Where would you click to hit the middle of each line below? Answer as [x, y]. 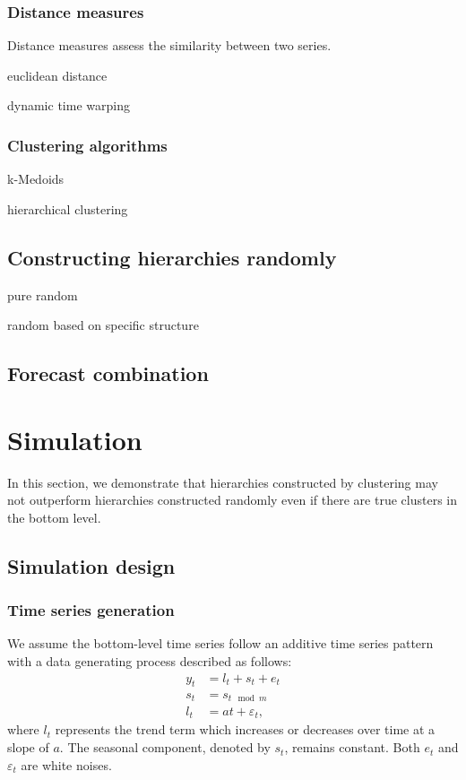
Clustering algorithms [87, 145]
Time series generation [91, 610]
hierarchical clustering [68, 208]
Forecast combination [108, 373]
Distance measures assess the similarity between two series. [169, 45]
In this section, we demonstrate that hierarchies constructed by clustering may [223, 482]
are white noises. [66, 764]
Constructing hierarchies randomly [172, 257]
